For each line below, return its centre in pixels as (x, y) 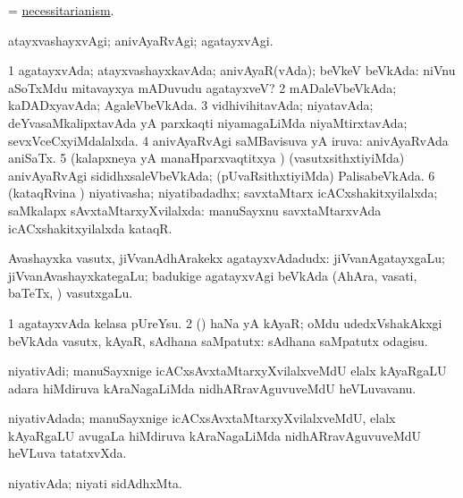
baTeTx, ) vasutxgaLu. (71, 293)
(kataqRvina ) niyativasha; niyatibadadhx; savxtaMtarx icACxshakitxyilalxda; (223, 193)
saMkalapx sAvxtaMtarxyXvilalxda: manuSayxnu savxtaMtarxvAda (195, 210)
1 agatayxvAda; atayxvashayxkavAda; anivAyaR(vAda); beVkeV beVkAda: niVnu (232, 70)
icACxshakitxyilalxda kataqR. (90, 228)
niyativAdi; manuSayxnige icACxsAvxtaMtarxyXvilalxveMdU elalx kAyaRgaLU (227, 371)
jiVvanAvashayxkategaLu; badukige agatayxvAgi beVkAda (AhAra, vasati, (213, 275)
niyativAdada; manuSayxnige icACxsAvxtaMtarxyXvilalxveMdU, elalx (202, 418)
